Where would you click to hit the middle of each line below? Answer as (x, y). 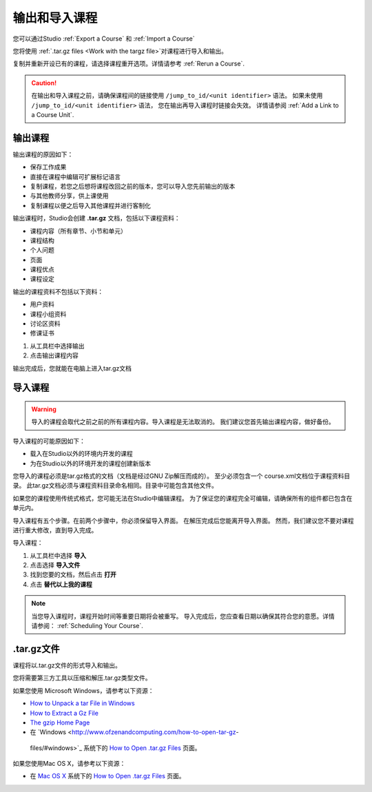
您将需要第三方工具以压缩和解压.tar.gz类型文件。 (82, 678)
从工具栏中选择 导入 (58, 555)
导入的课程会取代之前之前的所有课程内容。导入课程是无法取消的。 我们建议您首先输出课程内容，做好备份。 (183, 422)
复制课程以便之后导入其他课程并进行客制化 (90, 205)
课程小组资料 (48, 314)
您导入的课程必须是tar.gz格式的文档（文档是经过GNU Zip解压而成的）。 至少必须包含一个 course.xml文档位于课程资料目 (182, 476)
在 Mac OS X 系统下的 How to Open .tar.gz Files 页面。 (107, 776)
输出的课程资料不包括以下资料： (58, 291)
